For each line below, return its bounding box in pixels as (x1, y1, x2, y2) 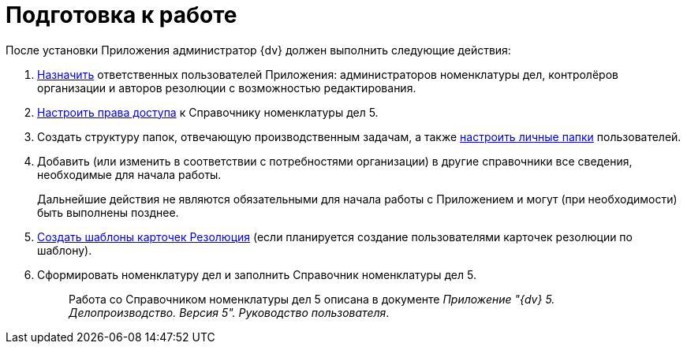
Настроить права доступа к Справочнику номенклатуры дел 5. (37, 105, 379, 119)
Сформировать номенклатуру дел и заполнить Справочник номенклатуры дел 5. (37, 267, 476, 281)
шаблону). (37, 243, 92, 257)
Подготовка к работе (6, 2, 237, 28)
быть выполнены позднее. (37, 205, 179, 219)
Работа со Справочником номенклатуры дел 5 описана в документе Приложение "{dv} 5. (69, 292, 555, 306)
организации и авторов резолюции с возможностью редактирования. (37, 80, 416, 95)
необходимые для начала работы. (37, 167, 222, 181)
